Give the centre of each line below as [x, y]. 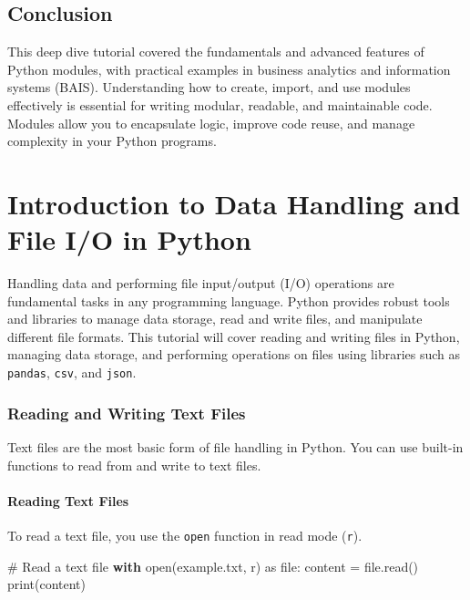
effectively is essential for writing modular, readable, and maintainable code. [220, 104]
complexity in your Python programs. [112, 141]
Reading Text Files [68, 500]
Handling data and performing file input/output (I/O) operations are [201, 283]
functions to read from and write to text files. [134, 465]
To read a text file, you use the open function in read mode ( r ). [185, 535]
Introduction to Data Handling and [234, 203]
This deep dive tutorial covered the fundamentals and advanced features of [216, 52]
